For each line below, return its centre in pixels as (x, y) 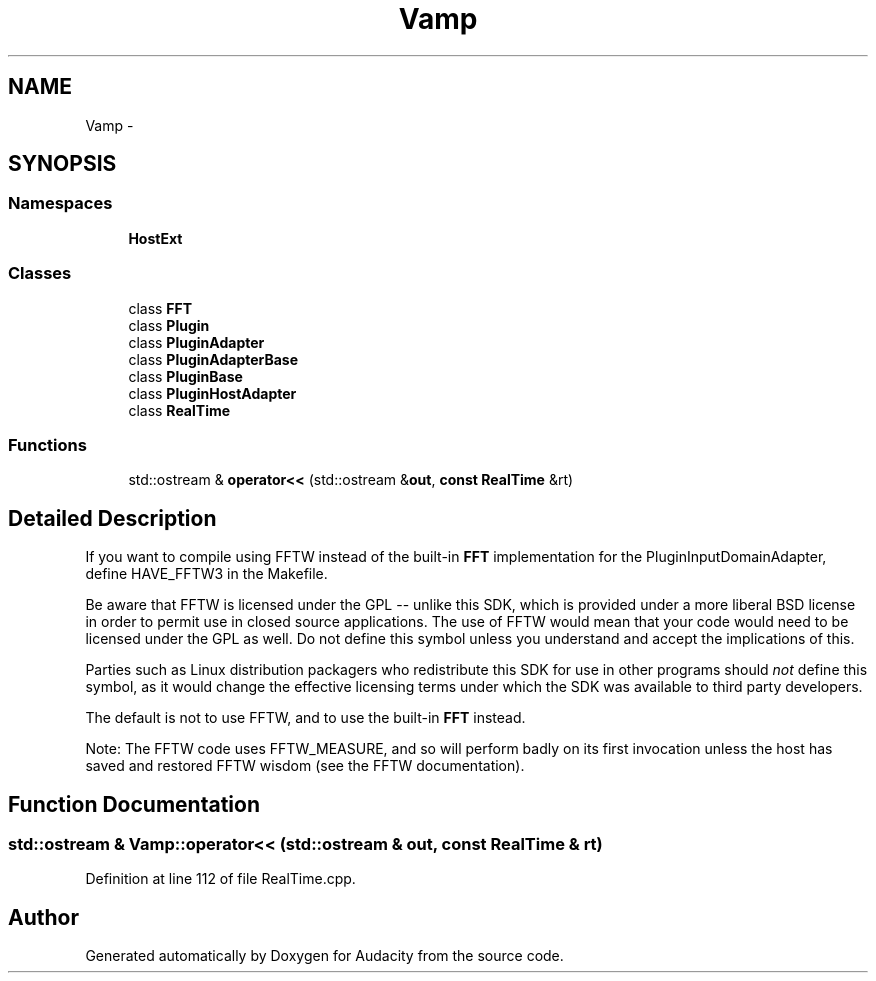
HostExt (155, 238)
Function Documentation (134, 804)
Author (43, 917)
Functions (47, 444)
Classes (40, 273)
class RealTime (179, 410)
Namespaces (60, 203)
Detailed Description (112, 518)
